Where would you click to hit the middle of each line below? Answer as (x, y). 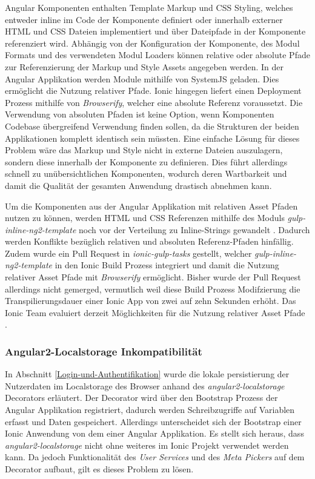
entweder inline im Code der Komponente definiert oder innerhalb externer (144, 19)
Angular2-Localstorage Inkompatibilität (104, 351)
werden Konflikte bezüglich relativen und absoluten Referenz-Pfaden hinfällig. (149, 241)
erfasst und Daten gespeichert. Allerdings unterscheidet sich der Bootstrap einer (153, 421)
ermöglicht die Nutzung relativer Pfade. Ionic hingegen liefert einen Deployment (153, 91)
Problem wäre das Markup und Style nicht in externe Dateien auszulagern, (144, 150)
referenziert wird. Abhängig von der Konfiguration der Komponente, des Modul (152, 43)
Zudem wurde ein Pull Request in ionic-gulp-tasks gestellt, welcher (128, 253)
